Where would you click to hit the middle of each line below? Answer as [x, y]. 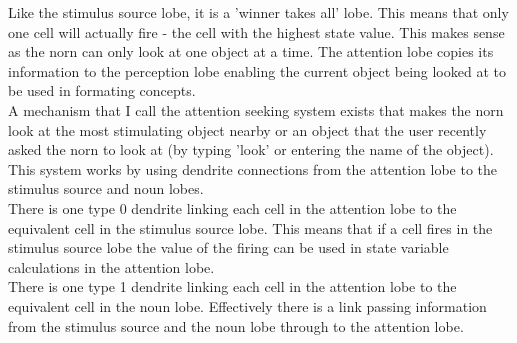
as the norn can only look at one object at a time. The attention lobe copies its [251, 51]
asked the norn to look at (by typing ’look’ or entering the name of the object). [251, 149]
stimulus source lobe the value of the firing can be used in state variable [228, 247]
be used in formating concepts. [102, 90]
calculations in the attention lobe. [111, 266]
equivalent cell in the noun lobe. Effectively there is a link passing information [247, 305]
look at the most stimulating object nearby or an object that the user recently [247, 129]
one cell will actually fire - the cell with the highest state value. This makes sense [256, 31]
